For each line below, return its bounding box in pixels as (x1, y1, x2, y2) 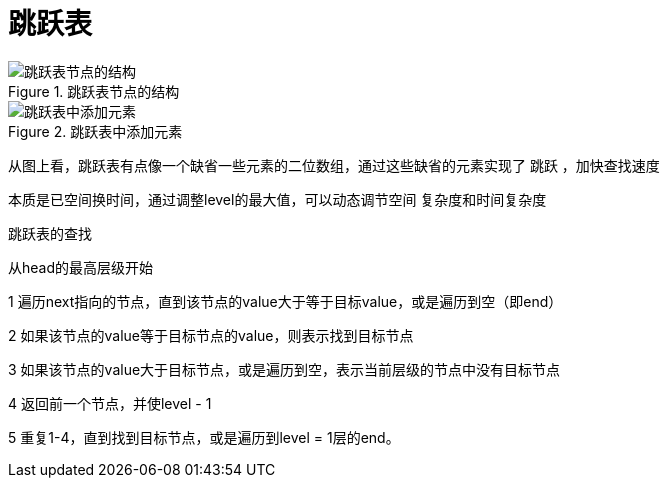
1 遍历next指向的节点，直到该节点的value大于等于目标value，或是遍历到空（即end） (8, 292, 563, 310)
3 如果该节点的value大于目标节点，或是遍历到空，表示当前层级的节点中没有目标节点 (8, 360, 561, 378)
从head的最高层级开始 (8, 258, 154, 276)
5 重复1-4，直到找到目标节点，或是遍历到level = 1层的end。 (8, 428, 400, 446)
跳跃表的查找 (8, 224, 92, 242)
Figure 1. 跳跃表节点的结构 (8, 82, 180, 100)
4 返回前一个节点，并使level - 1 (8, 394, 212, 412)
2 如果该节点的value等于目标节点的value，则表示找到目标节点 (8, 326, 414, 344)
